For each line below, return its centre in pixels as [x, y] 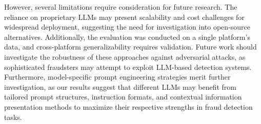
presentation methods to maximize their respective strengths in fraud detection [128, 106]
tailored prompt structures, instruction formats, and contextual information [123, 97]
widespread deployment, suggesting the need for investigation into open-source [127, 27]
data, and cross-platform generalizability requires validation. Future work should [130, 47]
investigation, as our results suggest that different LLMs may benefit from [120, 86]
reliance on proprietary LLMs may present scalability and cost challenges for [124, 17]
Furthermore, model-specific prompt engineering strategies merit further [117, 77]
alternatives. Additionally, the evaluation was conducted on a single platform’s [127, 36]
